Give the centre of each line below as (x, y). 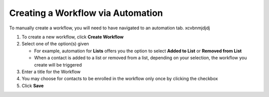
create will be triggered (58, 65)
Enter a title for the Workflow (51, 72)
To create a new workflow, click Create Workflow (73, 37)
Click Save (33, 86)
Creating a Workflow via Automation (86, 13)
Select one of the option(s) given (55, 44)
